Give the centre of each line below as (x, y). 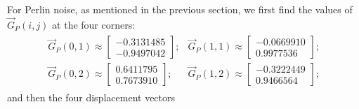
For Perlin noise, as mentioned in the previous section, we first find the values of (180, 9)
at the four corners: (94, 24)
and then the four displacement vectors (91, 97)
